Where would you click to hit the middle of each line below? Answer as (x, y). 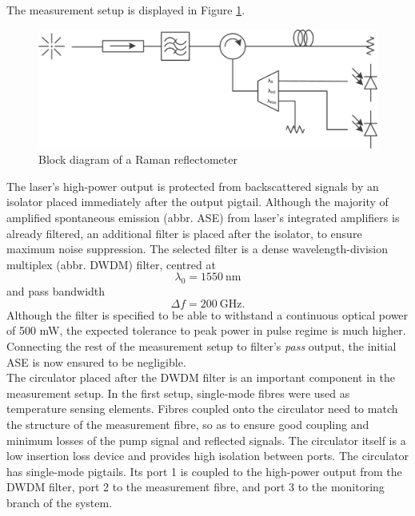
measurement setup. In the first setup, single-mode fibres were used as (178, 393)
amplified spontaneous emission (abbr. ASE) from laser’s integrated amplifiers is (203, 218)
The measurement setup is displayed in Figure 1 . (126, 10)
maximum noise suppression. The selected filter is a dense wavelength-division (198, 249)
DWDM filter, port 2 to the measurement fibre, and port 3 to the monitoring (196, 487)
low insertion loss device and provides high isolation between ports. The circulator (208, 456)
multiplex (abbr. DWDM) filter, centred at (111, 264)
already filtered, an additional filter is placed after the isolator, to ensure (184, 233)
